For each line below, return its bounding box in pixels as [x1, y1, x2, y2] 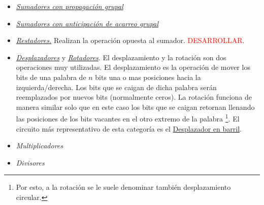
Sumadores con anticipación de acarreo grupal [16, 18, 158, 28]
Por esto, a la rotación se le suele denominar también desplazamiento [16, 182, 231, 192]
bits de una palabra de [16, 71, 86, 82]
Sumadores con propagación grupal [16, 1, 123, 11]
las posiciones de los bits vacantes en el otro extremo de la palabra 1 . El [16, 112, 240, 124]
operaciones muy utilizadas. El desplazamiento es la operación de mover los [16, 62, 250, 72]
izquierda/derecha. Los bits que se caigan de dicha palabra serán [16, 81, 217, 92]
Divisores [16, 157, 45, 168]
